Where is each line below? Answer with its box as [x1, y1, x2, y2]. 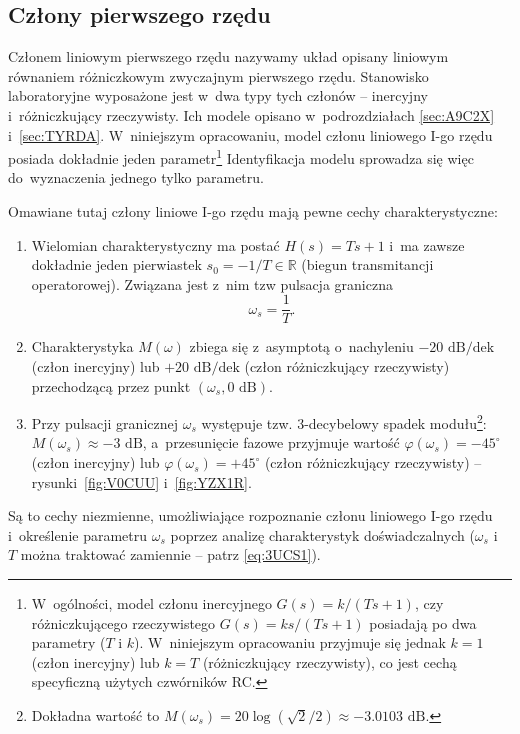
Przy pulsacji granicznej [31, 412, 178, 433]
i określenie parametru [8, 524, 148, 545]
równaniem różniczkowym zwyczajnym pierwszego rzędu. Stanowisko [8, 65, 429, 86]
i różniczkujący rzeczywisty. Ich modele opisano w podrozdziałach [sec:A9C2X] [8, 104, 495, 125]
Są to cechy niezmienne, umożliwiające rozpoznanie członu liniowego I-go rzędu [8, 505, 493, 526]
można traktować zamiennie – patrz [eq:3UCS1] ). [20, 544, 321, 565]
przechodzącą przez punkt [31, 375, 191, 396]
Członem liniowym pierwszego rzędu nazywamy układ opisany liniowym [8, 46, 449, 67]
